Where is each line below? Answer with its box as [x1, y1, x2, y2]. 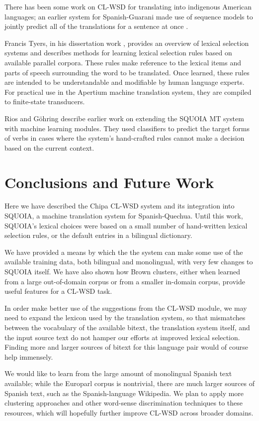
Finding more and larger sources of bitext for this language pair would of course [4, 342, 249, 352]
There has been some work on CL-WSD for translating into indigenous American [4, 1, 252, 11]
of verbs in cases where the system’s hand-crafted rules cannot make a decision [4, 133, 245, 143]
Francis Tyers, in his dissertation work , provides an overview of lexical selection [4, 37, 249, 48]
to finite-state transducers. [4, 96, 85, 107]
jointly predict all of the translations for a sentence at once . [4, 21, 188, 31]
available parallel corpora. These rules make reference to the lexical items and [4, 57, 242, 67]
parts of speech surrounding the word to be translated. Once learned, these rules [4, 67, 250, 77]
